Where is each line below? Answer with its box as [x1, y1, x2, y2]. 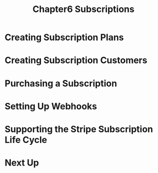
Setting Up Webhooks [4, 100, 97, 112]
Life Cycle [4, 134, 47, 145]
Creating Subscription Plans [4, 32, 124, 43]
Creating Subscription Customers [4, 55, 147, 66]
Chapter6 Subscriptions [32, 4, 134, 15]
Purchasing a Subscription [4, 78, 117, 89]
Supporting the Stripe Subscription [4, 123, 153, 135]
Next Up [4, 157, 39, 168]
